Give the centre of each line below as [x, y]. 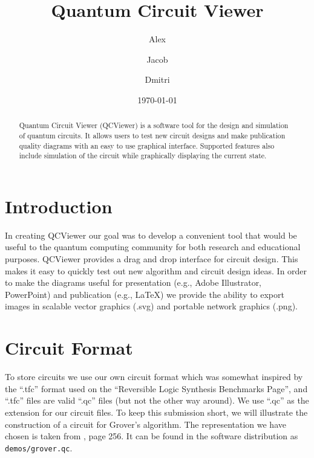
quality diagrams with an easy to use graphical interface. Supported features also [147, 145]
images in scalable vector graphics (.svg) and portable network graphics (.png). [151, 306]
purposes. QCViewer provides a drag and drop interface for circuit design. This [152, 259]
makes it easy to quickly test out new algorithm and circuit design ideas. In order [156, 270]
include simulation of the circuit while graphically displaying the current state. [143, 156]
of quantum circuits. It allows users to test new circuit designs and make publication [152, 135]
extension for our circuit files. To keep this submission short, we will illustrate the [156, 412]
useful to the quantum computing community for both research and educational [153, 247]
